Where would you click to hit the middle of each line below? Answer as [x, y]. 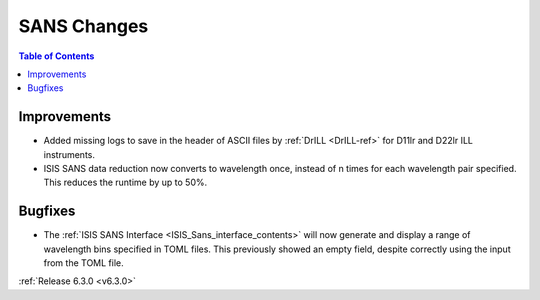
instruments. [69, 154]
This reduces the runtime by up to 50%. [125, 182]
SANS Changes [83, 26]
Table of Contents [56, 56]
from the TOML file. [83, 263]
